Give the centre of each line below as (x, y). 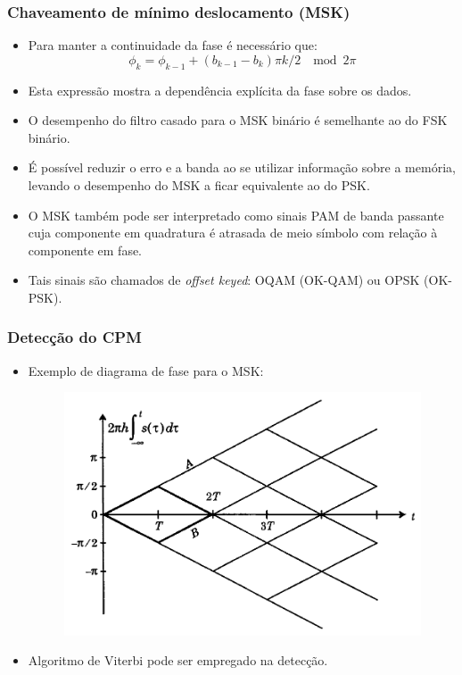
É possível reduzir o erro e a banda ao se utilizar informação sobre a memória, (242, 167)
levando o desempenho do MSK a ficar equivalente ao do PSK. (199, 184)
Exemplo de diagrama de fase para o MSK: (146, 370)
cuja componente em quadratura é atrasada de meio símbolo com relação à (233, 233)
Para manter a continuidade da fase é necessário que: (173, 45)
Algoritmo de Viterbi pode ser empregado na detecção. (178, 660)
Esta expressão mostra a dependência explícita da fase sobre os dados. (220, 90)
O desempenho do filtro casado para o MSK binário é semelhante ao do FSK (238, 120)
